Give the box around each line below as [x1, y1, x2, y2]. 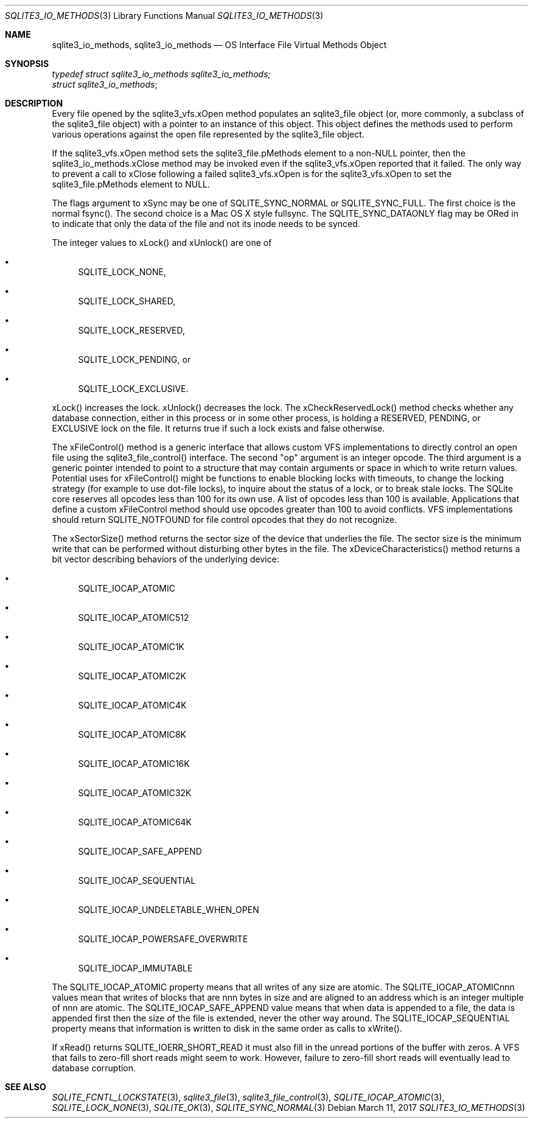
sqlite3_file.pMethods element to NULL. [52, 179, 210, 189]
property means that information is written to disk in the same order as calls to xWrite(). [52, 1023, 402, 1034]
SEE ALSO [5, 1082, 46, 1092]
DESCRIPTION [5, 98, 63, 108]
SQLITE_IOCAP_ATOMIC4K [78, 700, 187, 710]
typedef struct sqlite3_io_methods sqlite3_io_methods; [52, 69, 271, 79]
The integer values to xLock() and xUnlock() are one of [52, 237, 272, 248]
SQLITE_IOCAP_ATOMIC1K [78, 642, 184, 652]
